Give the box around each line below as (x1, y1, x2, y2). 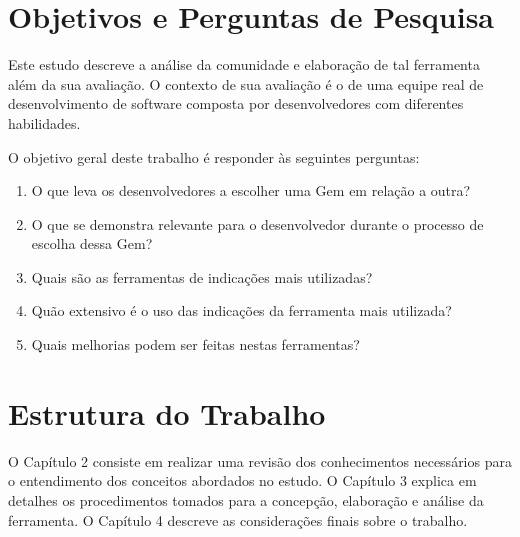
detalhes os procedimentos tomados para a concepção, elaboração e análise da (8, 489, 484, 510)
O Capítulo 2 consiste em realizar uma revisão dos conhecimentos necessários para (8, 450, 512, 471)
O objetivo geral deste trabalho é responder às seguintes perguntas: (8, 146, 420, 167)
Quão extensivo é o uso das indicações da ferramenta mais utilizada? (31, 300, 452, 321)
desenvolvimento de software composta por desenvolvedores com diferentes (8, 93, 464, 114)
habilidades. (8, 112, 81, 133)
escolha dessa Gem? (31, 233, 153, 254)
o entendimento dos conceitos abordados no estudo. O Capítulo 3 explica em (8, 470, 477, 491)
